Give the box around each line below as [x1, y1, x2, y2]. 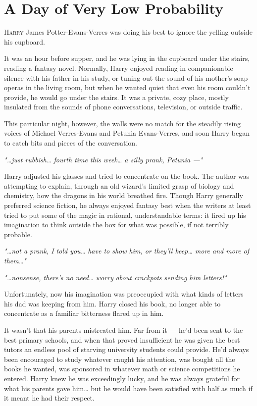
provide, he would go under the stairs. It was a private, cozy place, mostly [4, 92, 229, 102]
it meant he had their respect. [4, 393, 95, 403]
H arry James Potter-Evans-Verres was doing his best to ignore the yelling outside [4, 27, 253, 37]
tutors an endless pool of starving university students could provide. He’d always [4, 344, 249, 355]
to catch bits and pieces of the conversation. [4, 138, 137, 148]
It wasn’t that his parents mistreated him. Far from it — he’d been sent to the [4, 324, 243, 335]
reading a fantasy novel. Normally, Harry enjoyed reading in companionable [4, 62, 233, 73]
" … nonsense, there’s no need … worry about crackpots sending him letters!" [4, 272, 227, 282]
